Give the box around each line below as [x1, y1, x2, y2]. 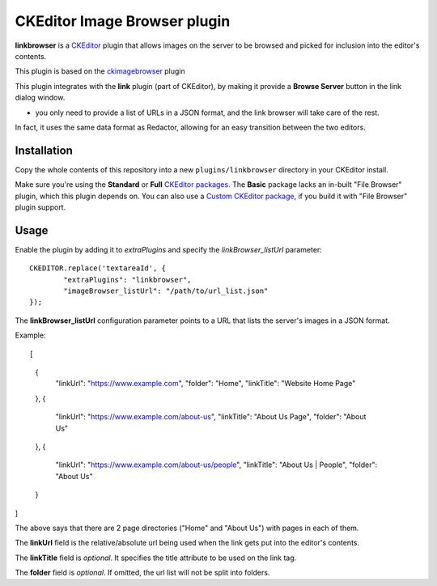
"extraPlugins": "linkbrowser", [63, 275, 192, 284]
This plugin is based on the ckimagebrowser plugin [15, 66, 185, 76]
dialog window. [15, 93, 66, 103]
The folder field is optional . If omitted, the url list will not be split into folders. [15, 567, 270, 578]
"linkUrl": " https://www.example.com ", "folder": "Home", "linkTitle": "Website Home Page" [55, 379, 356, 389]
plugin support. [15, 202, 66, 212]
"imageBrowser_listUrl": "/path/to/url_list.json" [63, 287, 269, 295]
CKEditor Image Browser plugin [15, 12, 231, 30]
